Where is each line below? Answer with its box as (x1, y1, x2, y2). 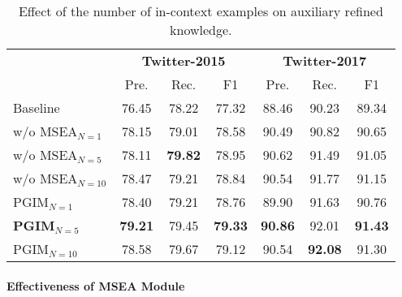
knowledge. (170, 20, 232, 39)
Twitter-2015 (141, 51, 226, 70)
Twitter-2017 (283, 51, 367, 70)
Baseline (13, 98, 60, 117)
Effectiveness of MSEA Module (6, 277, 185, 294)
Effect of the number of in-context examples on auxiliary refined (18, 2, 383, 20)
